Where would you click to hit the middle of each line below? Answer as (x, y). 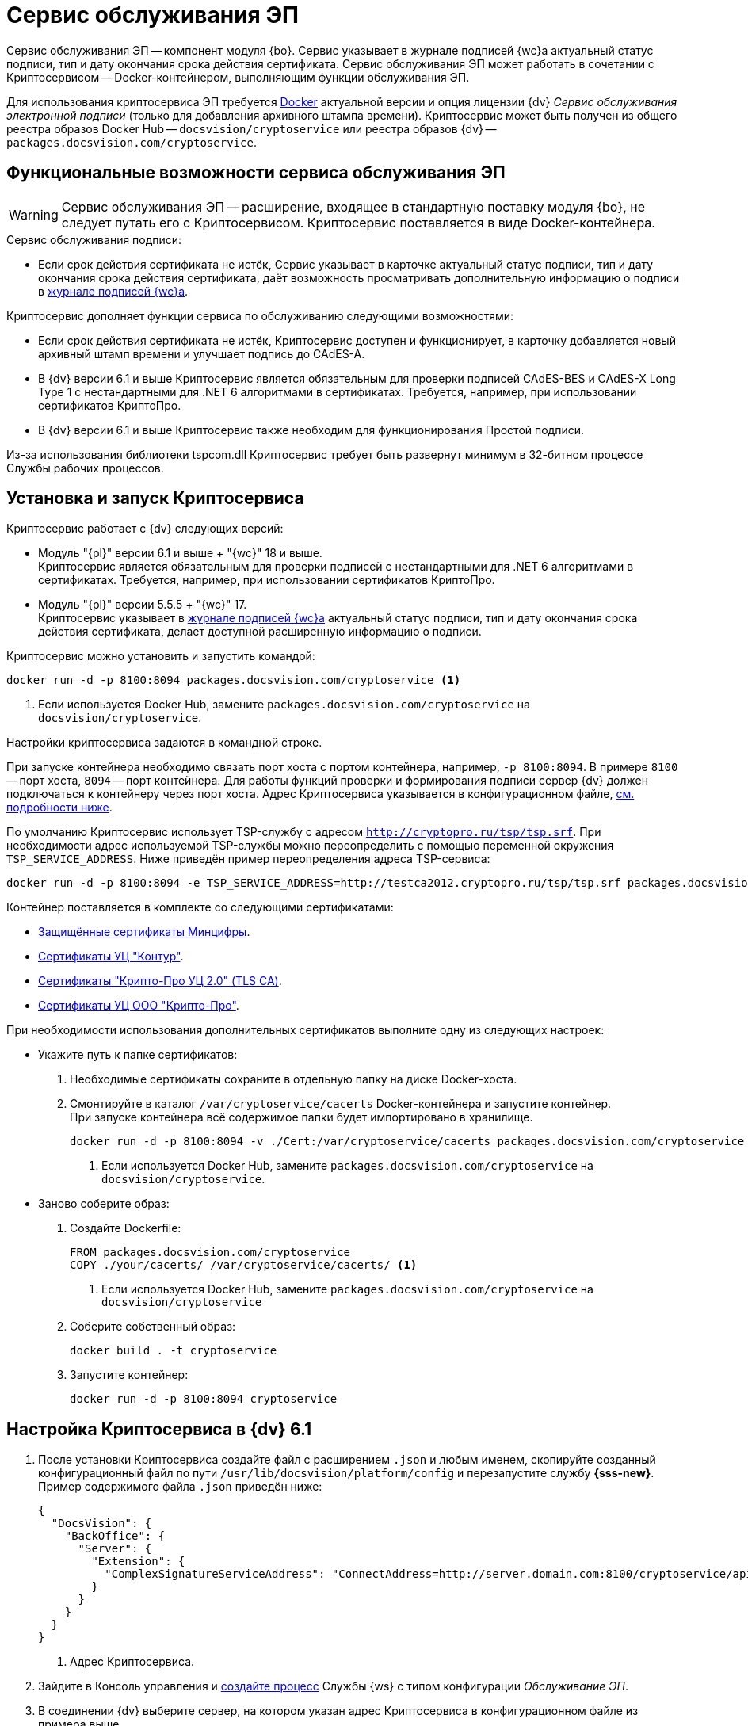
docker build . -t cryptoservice (174, 1351)
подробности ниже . (59, 808)
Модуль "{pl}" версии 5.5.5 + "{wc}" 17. (143, 605)
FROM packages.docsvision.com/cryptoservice (210, 1252)
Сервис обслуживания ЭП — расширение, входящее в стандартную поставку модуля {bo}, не (353, 206)
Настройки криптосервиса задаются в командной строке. (164, 743)
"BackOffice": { (115, 1536)
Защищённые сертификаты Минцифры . (144, 932)
